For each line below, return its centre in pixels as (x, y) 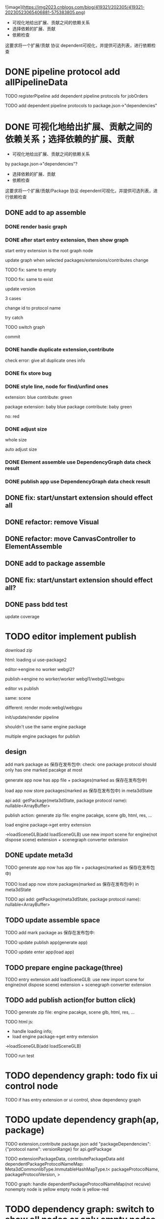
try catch (14, 317)
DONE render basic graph (36, 227)
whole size (16, 440)
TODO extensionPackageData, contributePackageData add (65, 1159)
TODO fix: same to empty (31, 270)
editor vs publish (22, 688)
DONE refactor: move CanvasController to (70, 539)
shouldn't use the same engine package (46, 727)
